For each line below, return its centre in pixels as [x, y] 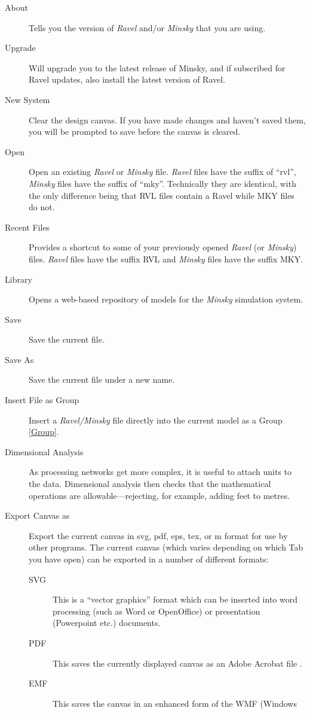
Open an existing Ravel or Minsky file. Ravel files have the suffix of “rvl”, [162, 172]
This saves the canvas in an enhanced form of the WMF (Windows [175, 703]
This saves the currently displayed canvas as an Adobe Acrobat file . [177, 663]
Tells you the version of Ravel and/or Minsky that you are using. [147, 27]
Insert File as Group [42, 400]
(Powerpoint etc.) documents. [107, 623]
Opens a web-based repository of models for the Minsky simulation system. [166, 299]
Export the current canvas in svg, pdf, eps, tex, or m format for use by [158, 535]
